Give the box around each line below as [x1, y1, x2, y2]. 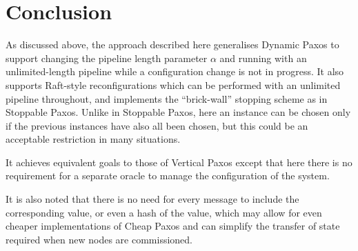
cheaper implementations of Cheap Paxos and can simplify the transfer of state [6, 219, 340, 233]
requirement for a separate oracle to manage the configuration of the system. [6, 168, 330, 183]
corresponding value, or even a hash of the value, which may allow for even [6, 205, 322, 219]
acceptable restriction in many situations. [6, 132, 181, 146]
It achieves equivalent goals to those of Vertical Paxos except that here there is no [6, 154, 352, 169]
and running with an [219, 50, 307, 65]
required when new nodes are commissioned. [6, 232, 192, 246]
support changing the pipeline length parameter [6, 50, 208, 65]
